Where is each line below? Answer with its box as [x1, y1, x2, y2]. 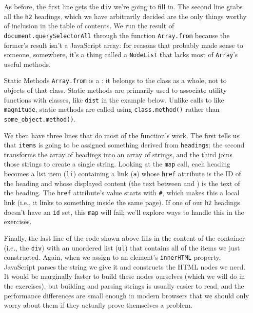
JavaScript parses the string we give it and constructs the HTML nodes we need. [4, 261, 246, 271]
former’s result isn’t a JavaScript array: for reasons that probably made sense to [4, 40, 243, 50]
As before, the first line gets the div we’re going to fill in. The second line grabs [4, 1, 243, 11]
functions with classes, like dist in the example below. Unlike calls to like [4, 94, 224, 104]
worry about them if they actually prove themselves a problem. [4, 300, 193, 310]
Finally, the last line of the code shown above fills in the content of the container [4, 232, 245, 243]
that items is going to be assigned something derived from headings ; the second [4, 140, 245, 150]
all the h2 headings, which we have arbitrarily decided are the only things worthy [4, 11, 247, 21]
